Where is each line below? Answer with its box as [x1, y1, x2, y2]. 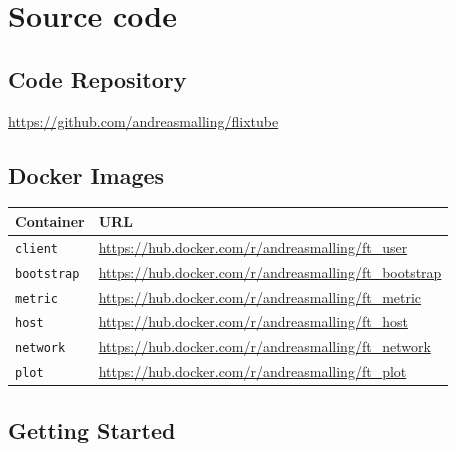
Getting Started [8, 414, 176, 445]
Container [15, 210, 85, 231]
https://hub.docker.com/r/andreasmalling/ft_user [98, 236, 408, 257]
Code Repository [8, 63, 187, 94]
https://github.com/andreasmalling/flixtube [8, 110, 279, 131]
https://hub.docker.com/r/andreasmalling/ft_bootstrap [98, 261, 442, 282]
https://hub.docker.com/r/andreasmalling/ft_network [98, 336, 431, 357]
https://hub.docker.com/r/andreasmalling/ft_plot [98, 361, 407, 382]
